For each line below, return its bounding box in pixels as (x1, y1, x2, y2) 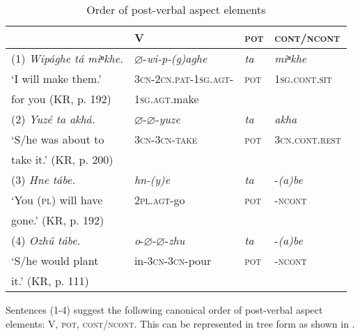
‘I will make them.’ (11, 70, 102, 86)
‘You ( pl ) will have (11, 192, 103, 208)
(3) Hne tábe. (11, 171, 76, 188)
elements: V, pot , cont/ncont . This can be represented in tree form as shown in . (6, 316, 355, 330)
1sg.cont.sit (274, 70, 332, 86)
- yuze (155, 111, 180, 127)
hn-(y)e (134, 171, 171, 188)
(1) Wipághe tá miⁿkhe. (11, 50, 123, 66)
